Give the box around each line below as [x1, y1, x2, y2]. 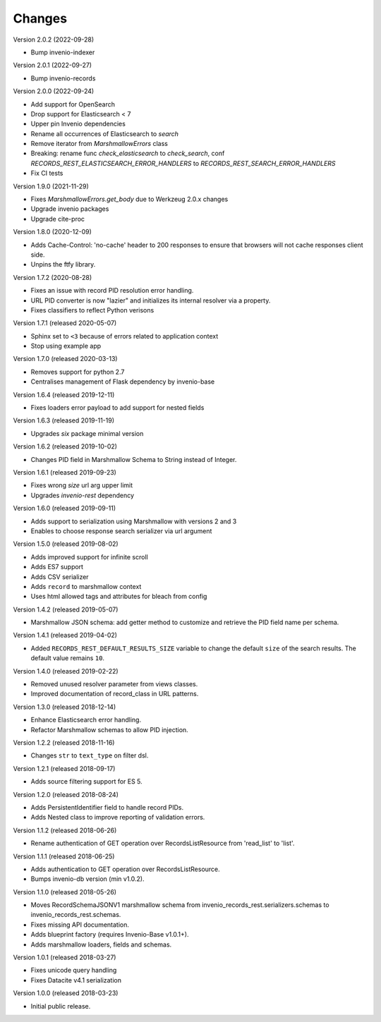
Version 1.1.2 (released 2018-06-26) [13, 826, 117, 834]
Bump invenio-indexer [30, 48, 95, 56]
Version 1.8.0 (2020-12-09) [13, 228, 92, 236]
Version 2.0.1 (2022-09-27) [13, 61, 92, 70]
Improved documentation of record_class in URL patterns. [30, 690, 199, 698]
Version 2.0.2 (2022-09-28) [13, 35, 95, 44]
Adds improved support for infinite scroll [30, 552, 148, 561]
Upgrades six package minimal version [30, 429, 144, 437]
